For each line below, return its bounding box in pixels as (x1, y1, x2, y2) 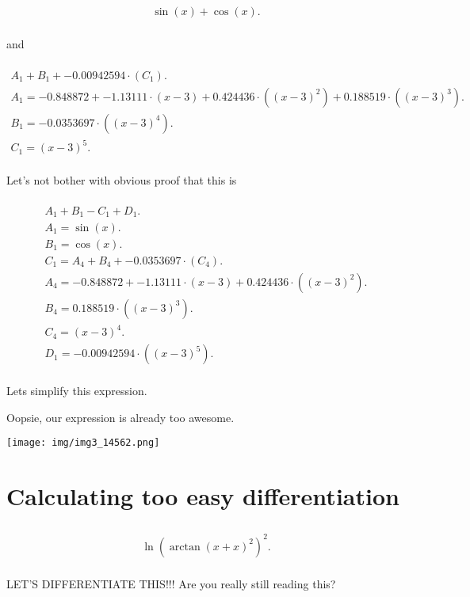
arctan (169, 541, 201, 553)
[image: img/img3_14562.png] (6, 437, 160, 449)
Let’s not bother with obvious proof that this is (6, 172, 237, 188)
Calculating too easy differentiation (6, 480, 399, 512)
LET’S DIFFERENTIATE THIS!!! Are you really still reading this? (6, 575, 336, 591)
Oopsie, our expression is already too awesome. (6, 409, 235, 425)
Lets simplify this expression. (6, 382, 147, 399)
